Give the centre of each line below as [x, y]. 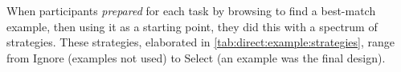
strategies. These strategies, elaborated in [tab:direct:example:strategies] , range [200, 42]
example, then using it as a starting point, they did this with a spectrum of [192, 26]
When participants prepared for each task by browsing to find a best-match [191, 10]
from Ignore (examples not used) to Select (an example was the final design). [196, 57]
